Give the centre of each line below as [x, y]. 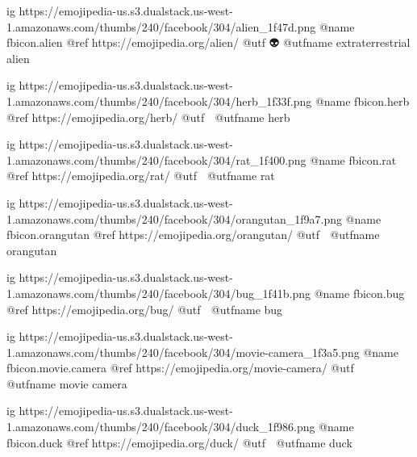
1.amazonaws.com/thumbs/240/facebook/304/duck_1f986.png [161, 427]
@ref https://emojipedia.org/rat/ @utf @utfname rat [141, 176]
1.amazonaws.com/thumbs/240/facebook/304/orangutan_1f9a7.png [174, 218]
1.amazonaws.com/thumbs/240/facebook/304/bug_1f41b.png [159, 293]
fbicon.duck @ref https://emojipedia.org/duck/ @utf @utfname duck [179, 442]
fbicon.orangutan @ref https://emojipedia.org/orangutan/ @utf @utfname [193, 235]
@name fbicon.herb [362, 101]
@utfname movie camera [67, 383]
